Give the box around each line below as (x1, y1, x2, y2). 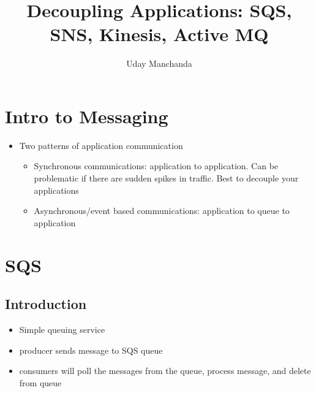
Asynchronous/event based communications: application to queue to (34, 204, 290, 217)
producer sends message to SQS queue (19, 343, 163, 356)
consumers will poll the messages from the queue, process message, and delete (19, 364, 311, 377)
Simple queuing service (19, 322, 105, 335)
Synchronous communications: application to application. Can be (34, 159, 279, 172)
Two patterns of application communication (19, 139, 183, 151)
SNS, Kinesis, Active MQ (50, 21, 269, 47)
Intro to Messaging (5, 103, 168, 128)
